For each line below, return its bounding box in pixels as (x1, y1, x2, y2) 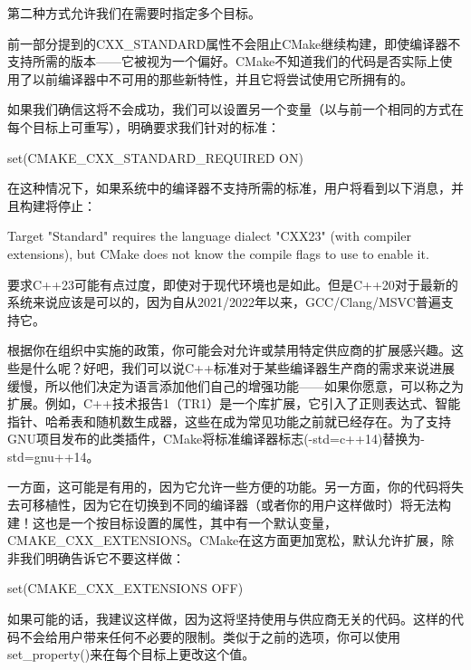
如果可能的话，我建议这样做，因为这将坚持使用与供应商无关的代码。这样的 (7, 609, 451, 628)
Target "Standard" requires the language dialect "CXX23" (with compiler (7, 226, 411, 245)
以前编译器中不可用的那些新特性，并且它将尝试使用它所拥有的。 (32, 69, 413, 88)
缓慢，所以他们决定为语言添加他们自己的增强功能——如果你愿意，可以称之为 (7, 376, 464, 395)
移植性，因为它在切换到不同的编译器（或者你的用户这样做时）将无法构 (32, 495, 451, 514)
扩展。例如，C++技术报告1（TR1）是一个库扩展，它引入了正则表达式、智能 (7, 394, 461, 413)
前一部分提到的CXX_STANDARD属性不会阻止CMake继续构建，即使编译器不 (7, 33, 461, 53)
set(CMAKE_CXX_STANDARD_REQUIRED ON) (7, 148, 303, 167)
